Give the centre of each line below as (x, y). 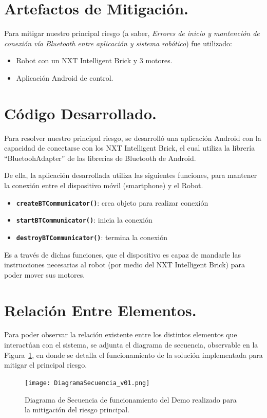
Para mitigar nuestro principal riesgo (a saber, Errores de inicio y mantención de (132, 33)
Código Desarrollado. (80, 113)
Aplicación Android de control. (65, 77)
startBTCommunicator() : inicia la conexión (84, 220)
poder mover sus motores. (45, 274)
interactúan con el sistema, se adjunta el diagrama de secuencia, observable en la (131, 345)
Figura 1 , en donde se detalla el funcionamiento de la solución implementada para (133, 355)
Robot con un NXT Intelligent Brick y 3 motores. (94, 60)
